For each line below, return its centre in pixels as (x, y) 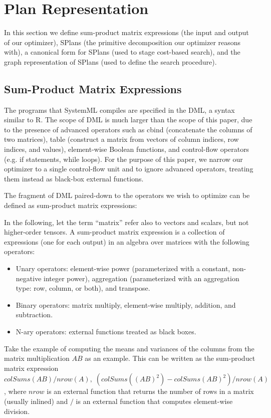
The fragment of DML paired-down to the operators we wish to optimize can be (127, 195)
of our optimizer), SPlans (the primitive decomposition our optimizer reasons (122, 42)
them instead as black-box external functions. (74, 178)
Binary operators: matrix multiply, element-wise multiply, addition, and (126, 304)
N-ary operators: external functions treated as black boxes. (106, 331)
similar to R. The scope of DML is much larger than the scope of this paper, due (128, 120)
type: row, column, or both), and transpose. (83, 288)
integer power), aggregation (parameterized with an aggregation (142, 278)
